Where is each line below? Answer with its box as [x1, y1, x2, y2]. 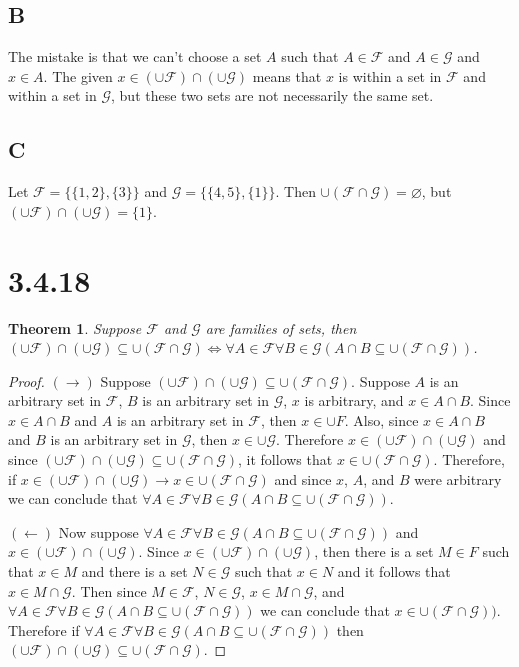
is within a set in [338, 65, 442, 86]
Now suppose [58, 521, 139, 542]
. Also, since [344, 409, 419, 430]
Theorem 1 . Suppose [8, 317, 142, 338]
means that [252, 65, 322, 86]
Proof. [8, 370, 45, 391]
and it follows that [337, 561, 451, 582]
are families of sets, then [205, 317, 357, 338]
